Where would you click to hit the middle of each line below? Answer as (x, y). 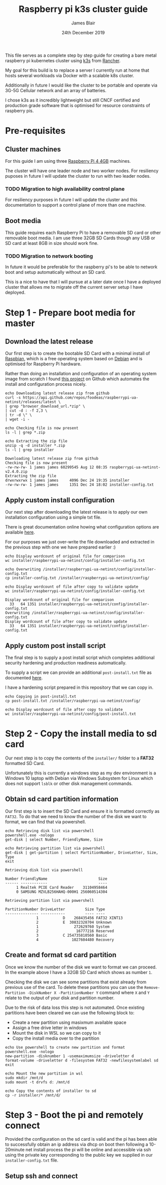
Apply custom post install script (55, 646)
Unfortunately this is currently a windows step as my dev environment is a (81, 773)
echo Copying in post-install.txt (41, 696)
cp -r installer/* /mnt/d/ (33, 1095)
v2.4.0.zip (16, 472)
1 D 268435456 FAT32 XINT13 (80, 918)
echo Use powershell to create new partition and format (65, 1047)
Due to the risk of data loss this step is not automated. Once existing (75, 1007)
